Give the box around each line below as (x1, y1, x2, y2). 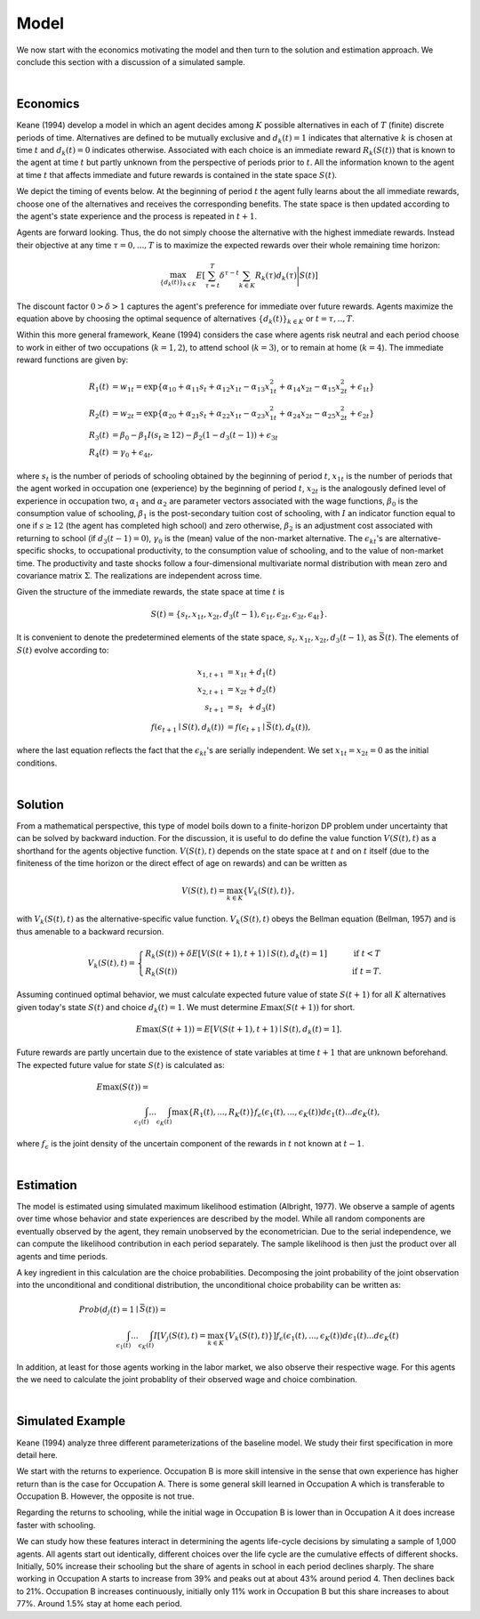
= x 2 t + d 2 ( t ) (227, 684, 276, 697)
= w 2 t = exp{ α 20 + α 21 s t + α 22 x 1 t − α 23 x (111, 408, 270, 420)
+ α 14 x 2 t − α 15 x (278, 382, 341, 393)
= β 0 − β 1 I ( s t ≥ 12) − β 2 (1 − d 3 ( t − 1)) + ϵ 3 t (111, 430, 279, 442)
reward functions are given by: (16, 354, 129, 365)
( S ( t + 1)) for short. (283, 1001, 356, 1012)
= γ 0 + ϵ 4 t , (111, 448, 154, 460)
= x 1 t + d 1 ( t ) (227, 667, 276, 679)
